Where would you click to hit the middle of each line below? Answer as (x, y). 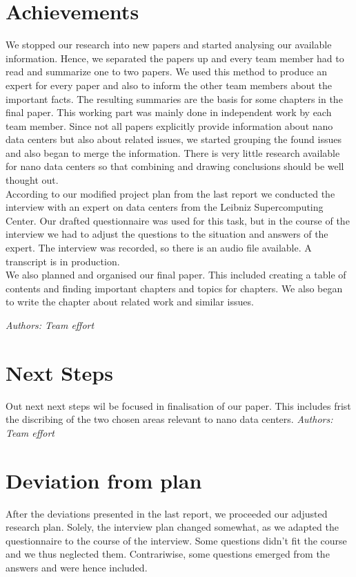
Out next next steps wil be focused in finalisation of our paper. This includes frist (178, 405)
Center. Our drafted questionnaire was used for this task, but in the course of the (178, 220)
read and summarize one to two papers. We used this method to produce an (166, 72)
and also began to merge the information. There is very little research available (173, 152)
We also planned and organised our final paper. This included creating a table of (176, 275)
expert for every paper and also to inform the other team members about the (169, 85)
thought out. (32, 180)
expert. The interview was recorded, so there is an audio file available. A (159, 248)
